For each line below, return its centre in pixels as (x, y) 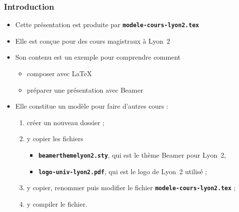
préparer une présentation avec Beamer (85, 90)
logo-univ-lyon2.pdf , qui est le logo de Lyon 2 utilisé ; (123, 171)
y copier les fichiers (55, 139)
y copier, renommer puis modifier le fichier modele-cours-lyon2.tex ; (131, 188)
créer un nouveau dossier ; (66, 122)
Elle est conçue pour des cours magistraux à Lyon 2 (93, 41)
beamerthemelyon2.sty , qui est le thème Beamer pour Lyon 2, (132, 155)
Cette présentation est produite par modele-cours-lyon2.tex (107, 24)
